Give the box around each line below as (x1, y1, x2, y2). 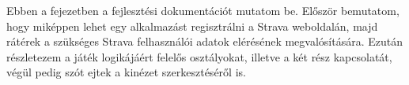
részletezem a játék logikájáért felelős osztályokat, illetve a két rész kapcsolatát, (6, 48, 392, 65)
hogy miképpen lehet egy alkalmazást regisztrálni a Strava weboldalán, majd (6, 17, 378, 34)
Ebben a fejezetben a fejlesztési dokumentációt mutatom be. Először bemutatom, (6, 2, 400, 18)
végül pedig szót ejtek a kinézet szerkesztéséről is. (6, 64, 246, 80)
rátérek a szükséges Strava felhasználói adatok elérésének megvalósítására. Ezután (6, 33, 403, 50)
